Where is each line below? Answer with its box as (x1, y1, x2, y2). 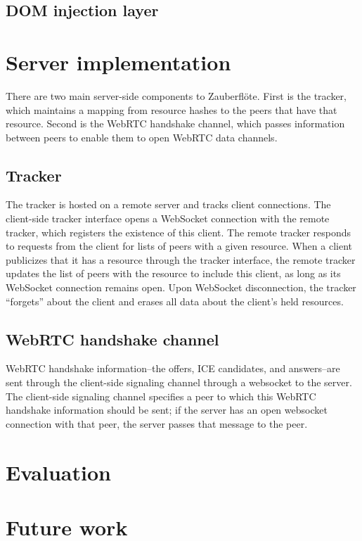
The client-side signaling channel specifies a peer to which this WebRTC (6, 388, 316, 403)
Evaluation (6, 457, 111, 486)
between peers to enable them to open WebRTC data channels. (6, 129, 278, 144)
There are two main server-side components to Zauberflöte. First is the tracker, (6, 88, 347, 103)
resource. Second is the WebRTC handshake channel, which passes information (6, 116, 345, 131)
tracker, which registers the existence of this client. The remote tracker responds (6, 224, 351, 239)
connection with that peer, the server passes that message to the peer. (6, 416, 308, 431)
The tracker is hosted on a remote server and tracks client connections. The (6, 197, 331, 212)
